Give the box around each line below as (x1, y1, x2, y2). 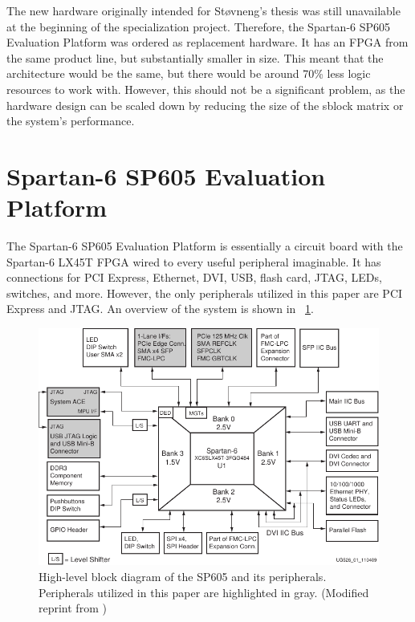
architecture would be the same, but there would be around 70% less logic (6, 65, 371, 82)
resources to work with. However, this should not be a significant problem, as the (6, 80, 405, 97)
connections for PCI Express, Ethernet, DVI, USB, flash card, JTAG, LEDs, (6, 269, 382, 286)
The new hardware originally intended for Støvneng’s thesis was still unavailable (6, 2, 401, 18)
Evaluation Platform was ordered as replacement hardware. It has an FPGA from (6, 34, 409, 51)
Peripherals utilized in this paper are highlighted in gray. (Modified (39, 583, 369, 600)
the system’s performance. (6, 112, 135, 129)
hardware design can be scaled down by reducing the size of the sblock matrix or (6, 96, 404, 113)
